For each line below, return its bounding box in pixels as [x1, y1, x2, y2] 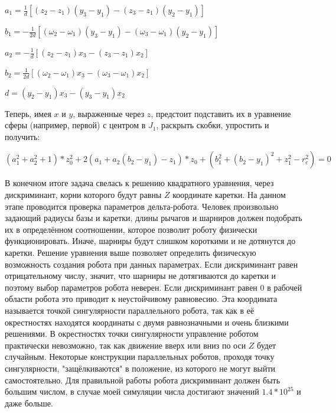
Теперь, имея [5, 107, 51, 119]
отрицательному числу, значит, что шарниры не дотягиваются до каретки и [5, 269, 276, 282]
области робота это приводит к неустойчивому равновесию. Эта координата [5, 292, 278, 305]
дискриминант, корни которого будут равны [5, 188, 162, 201]
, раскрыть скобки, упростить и [156, 119, 269, 131]
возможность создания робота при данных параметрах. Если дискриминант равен [5, 258, 298, 270]
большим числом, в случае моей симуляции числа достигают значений [5, 385, 259, 398]
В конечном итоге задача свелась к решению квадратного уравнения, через [5, 177, 274, 189]
